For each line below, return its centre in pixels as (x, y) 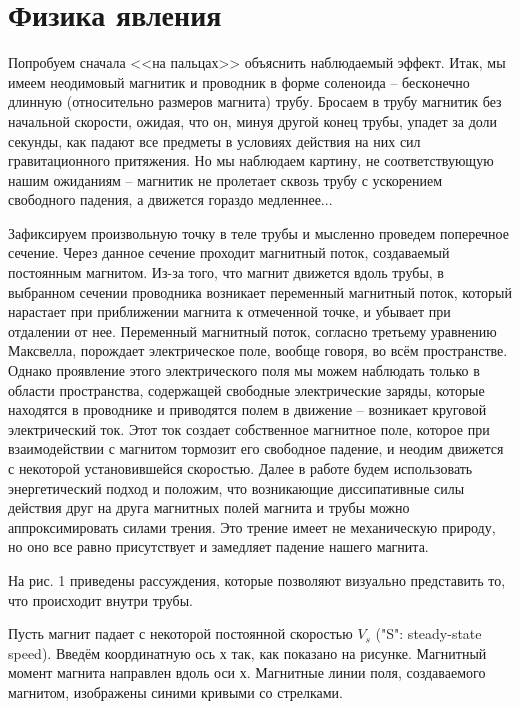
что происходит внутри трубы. (100, 599)
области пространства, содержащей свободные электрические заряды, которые (246, 389)
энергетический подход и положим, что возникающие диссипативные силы (236, 487)
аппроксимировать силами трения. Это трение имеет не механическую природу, (252, 526)
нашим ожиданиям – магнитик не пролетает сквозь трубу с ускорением (225, 179)
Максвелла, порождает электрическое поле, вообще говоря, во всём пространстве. (258, 350)
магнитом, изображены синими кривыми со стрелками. (175, 691)
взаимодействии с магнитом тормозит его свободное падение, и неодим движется (256, 448)
